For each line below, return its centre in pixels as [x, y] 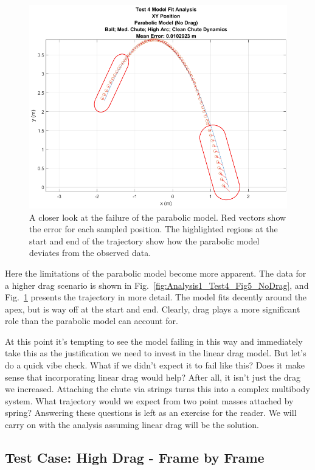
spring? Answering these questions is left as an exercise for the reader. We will [151, 413]
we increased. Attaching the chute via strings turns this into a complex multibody [157, 389]
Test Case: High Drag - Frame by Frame [135, 458]
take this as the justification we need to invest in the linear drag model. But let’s [156, 353]
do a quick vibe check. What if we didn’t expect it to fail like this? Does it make [155, 365]
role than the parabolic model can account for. [92, 321]
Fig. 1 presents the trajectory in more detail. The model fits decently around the [156, 297]
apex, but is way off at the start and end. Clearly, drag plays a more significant [153, 309]
